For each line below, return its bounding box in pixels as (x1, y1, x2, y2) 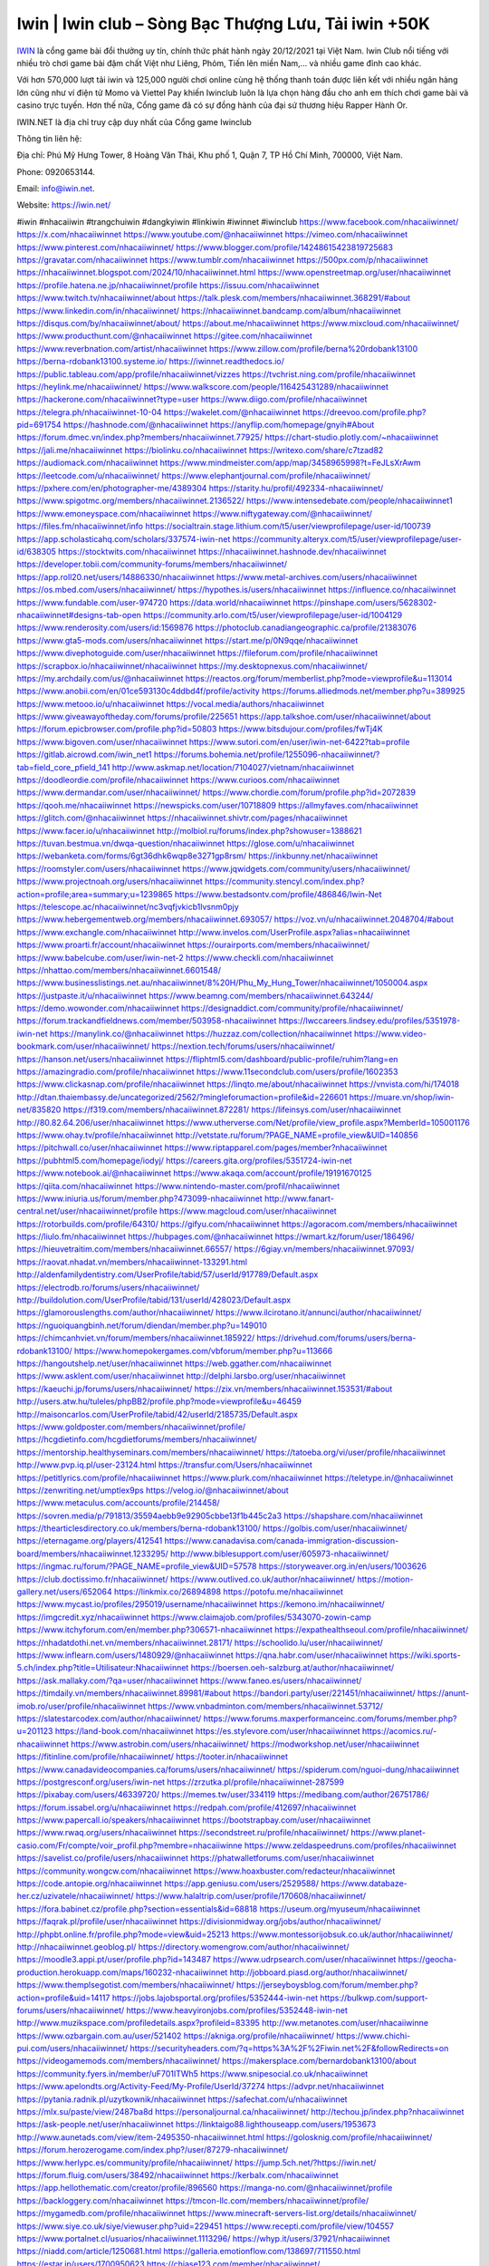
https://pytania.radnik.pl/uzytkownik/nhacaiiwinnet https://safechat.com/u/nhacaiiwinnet (16, 2094, 348, 2105)
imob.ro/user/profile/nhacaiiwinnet (16, 1700, 147, 1711)
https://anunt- (417, 1688, 470, 1699)
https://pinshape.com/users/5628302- (292, 596, 437, 607)
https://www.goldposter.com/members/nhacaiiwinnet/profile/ (16, 1421, 246, 1432)
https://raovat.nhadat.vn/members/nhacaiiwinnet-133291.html (16, 1256, 248, 1267)
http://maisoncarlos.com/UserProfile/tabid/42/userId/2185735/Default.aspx (16, 1409, 299, 1419)
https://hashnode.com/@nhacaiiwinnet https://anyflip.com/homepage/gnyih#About (62, 420, 375, 431)
